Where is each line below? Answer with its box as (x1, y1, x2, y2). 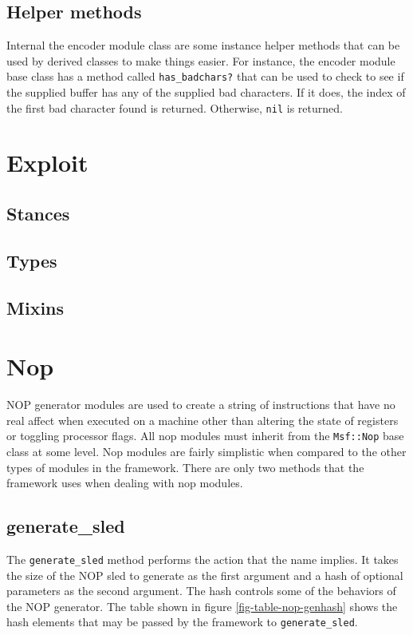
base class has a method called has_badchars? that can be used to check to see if (6, 68, 404, 85)
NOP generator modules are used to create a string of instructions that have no (6, 396, 395, 413)
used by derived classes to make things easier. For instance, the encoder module (6, 52, 395, 69)
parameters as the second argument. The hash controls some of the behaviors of (6, 582, 396, 599)
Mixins (6, 295, 65, 319)
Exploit (6, 146, 88, 179)
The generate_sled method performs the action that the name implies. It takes (6, 550, 399, 567)
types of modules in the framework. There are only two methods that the (6, 458, 364, 475)
